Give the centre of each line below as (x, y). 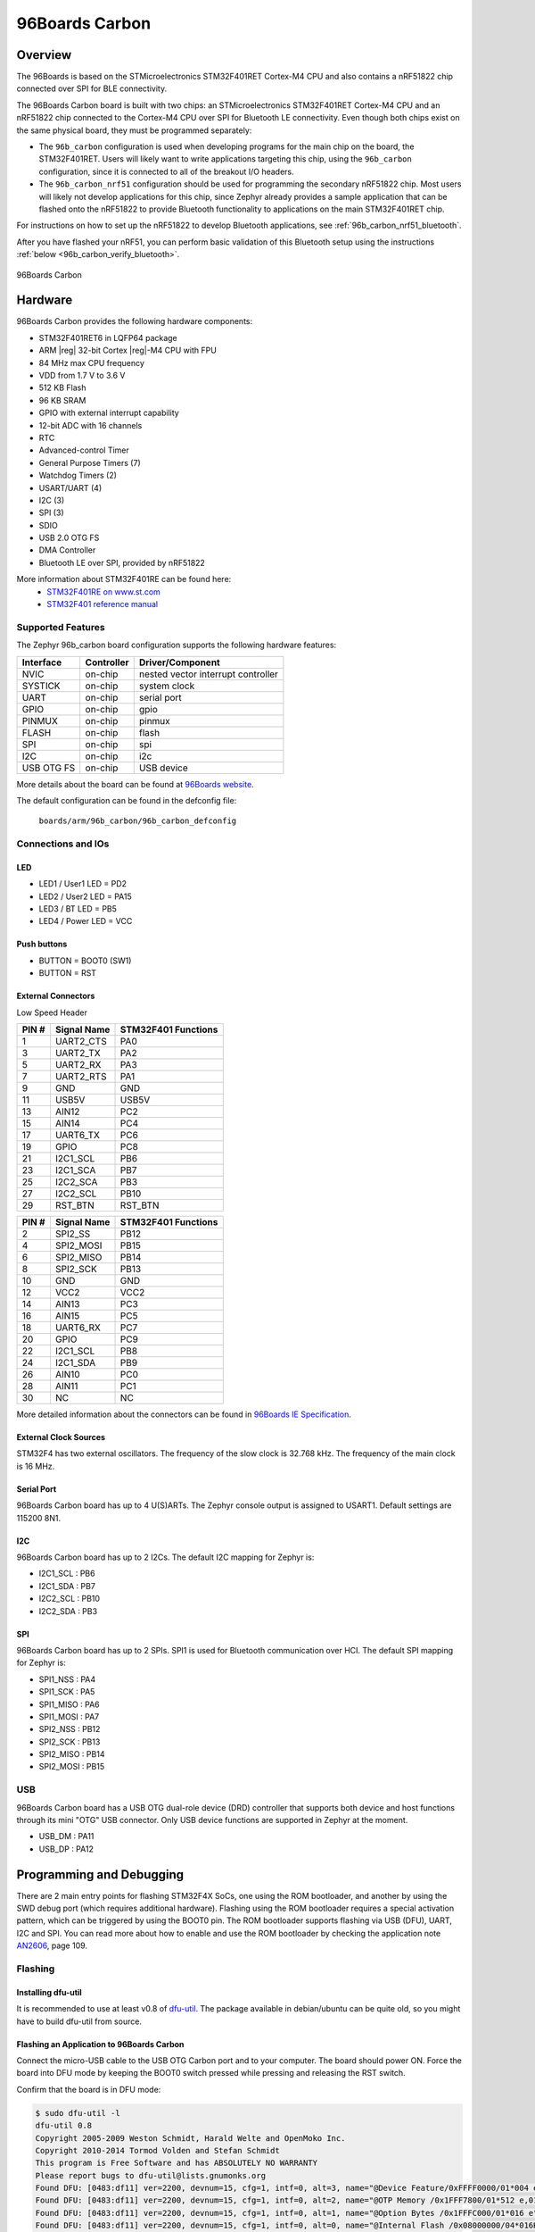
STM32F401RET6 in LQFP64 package (108, 337)
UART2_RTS (81, 1077)
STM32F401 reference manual (103, 604)
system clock (167, 686)
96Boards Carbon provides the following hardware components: (135, 321)
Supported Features (61, 627)
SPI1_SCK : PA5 (67, 1692)
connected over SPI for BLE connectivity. (92, 88)
